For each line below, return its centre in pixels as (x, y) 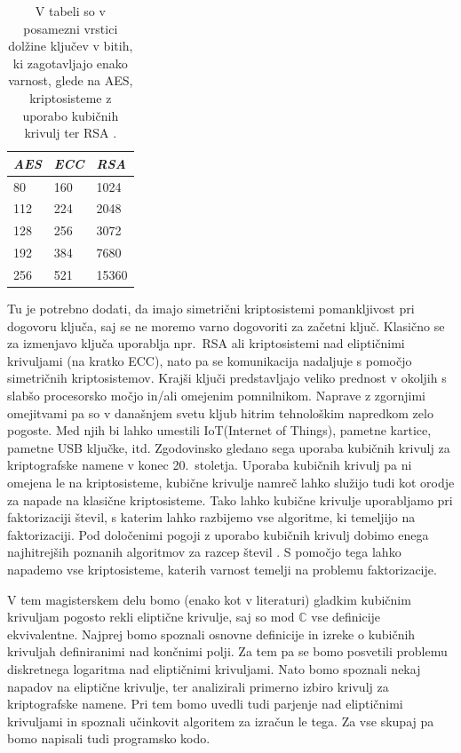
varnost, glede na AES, (71, 80)
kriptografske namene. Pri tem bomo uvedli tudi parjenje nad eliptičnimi (205, 704)
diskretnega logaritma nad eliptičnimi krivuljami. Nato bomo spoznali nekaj (214, 668)
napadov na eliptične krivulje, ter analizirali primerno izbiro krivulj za (198, 686)
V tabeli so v (70, 11)
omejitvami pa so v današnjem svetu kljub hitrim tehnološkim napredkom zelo (220, 412)
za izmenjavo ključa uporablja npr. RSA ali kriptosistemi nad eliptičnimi (206, 343)
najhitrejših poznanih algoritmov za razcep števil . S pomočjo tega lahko (204, 552)
